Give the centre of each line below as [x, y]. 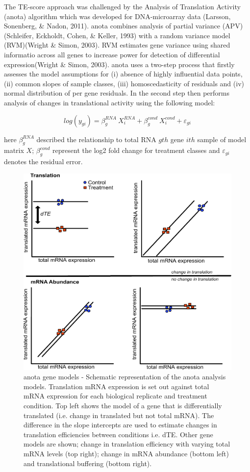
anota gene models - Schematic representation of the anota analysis [125, 377]
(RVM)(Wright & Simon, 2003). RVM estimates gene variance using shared [117, 45]
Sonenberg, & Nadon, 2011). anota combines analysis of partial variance [112, 26]
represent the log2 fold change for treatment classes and [136, 150]
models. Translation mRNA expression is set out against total [116, 386]
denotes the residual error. [43, 161]
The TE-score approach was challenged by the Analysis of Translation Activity [122, 6]
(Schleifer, [19, 35]
